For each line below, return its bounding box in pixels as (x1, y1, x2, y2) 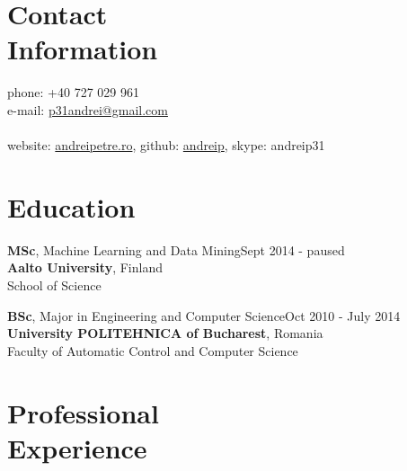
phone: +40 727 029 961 (7, 83, 139, 102)
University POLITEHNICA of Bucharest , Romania (7, 324, 323, 342)
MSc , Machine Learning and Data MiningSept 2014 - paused (7, 240, 345, 259)
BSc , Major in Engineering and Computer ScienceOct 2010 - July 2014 (7, 306, 401, 324)
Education (7, 188, 136, 225)
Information (7, 31, 158, 67)
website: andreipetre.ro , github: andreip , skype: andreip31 (7, 136, 325, 155)
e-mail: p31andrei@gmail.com (7, 100, 168, 119)
